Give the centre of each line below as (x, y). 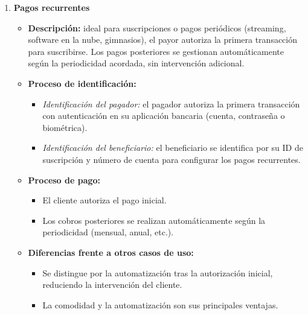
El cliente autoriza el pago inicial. (104, 200)
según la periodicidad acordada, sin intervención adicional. (136, 63)
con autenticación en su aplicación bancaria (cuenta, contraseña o (164, 116)
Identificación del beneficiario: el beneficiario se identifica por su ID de (173, 148)
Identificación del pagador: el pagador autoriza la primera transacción (171, 103)
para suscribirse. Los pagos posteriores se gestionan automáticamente (156, 51)
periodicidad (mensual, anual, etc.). (108, 232)
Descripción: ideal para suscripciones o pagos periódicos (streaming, (157, 27)
